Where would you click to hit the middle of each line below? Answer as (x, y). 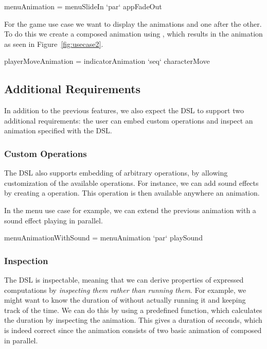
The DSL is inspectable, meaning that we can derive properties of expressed (124, 279)
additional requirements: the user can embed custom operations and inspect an (129, 120)
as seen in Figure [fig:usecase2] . (54, 43)
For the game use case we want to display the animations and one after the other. (133, 23)
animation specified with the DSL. (58, 130)
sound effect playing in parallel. (54, 220)
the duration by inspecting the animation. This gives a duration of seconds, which (133, 320)
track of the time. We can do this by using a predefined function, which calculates (133, 310)
